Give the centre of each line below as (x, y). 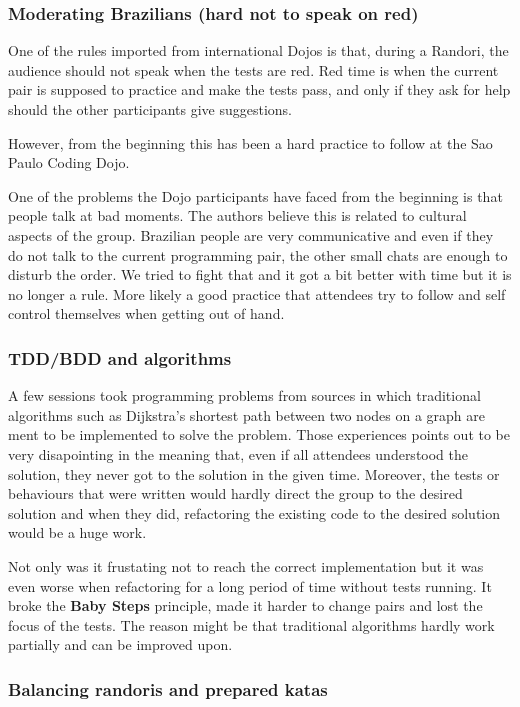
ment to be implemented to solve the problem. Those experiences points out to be (259, 434)
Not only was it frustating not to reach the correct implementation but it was (246, 565)
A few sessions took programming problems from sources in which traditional (244, 395)
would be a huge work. (77, 532)
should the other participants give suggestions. (150, 109)
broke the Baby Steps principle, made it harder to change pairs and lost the (245, 605)
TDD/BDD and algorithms (120, 357)
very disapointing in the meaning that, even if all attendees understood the (238, 453)
